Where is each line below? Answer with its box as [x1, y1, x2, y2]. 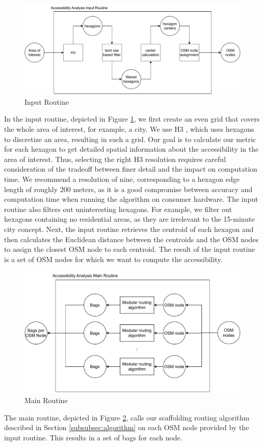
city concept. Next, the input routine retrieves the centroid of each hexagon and [4, 223, 254, 234]
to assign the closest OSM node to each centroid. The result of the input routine [4, 244, 255, 254]
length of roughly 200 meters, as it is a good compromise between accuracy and [4, 183, 253, 194]
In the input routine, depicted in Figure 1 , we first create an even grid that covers [4, 113, 260, 124]
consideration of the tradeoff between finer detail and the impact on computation [4, 163, 257, 174]
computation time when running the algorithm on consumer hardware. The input [4, 194, 258, 204]
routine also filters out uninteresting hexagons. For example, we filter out [4, 203, 232, 214]
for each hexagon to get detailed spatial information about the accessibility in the [4, 144, 259, 154]
